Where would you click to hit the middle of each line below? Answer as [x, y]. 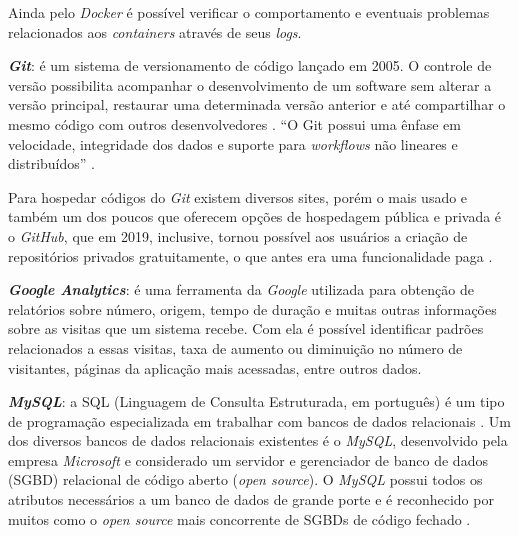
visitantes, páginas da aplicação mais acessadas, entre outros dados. [215, 367]
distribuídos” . [51, 163]
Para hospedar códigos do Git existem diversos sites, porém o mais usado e [238, 196]
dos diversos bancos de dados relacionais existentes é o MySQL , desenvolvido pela [258, 440]
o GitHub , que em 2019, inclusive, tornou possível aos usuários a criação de [238, 235]
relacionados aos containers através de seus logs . [155, 31]
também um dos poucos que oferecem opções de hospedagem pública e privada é [255, 216]
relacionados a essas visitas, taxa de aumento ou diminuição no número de [235, 347]
